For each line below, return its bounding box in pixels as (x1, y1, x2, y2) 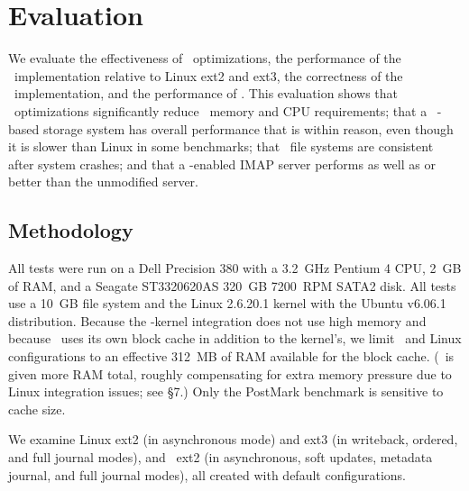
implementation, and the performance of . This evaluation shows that (14, 84, 398, 103)
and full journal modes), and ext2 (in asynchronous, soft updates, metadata (8, 448, 433, 467)
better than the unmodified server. (8, 172, 198, 191)
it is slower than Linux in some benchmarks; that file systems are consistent (8, 137, 434, 156)
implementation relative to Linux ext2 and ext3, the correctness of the (14, 66, 403, 85)
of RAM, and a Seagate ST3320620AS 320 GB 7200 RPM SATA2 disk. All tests (8, 276, 456, 295)
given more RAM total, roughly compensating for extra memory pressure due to (8, 364, 452, 383)
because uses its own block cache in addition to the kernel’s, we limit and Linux (8, 329, 462, 348)
